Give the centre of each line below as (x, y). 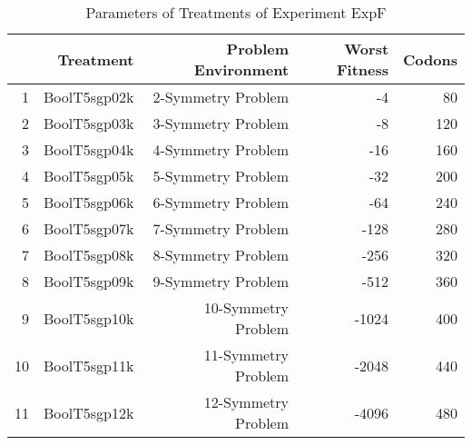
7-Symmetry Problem (221, 228)
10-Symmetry (246, 307)
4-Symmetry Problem (221, 149)
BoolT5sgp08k (89, 255)
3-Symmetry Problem (221, 123)
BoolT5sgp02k (89, 97)
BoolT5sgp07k (89, 228)
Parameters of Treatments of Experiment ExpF (236, 12)
